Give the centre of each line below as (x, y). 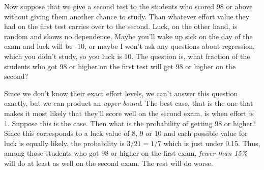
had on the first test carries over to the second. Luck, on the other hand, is (121, 26)
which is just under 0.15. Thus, (212, 143)
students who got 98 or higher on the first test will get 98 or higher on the (120, 66)
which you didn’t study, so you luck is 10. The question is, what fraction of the (127, 56)
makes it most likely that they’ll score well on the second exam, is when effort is (129, 113)
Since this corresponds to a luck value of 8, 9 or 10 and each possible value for (126, 133)
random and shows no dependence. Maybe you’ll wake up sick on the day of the (128, 36)
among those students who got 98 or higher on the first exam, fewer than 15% (126, 153)
